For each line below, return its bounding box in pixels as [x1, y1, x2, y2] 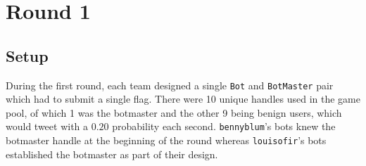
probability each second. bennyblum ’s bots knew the [112, 119, 336, 134]
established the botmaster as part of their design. [6, 146, 218, 161]
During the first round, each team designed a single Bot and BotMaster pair [6, 77, 334, 92]
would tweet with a [6, 119, 89, 134]
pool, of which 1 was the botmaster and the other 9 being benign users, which [6, 105, 342, 120]
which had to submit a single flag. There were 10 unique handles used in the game [6, 91, 360, 106]
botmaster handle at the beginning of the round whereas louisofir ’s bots [6, 133, 327, 148]
